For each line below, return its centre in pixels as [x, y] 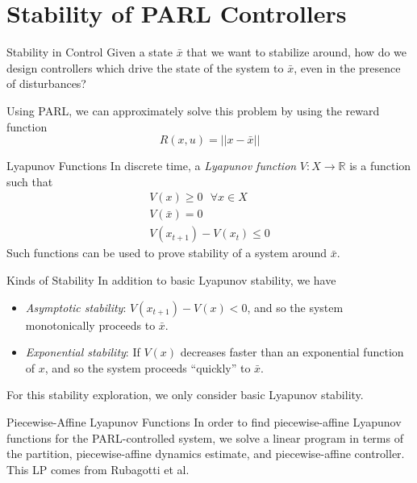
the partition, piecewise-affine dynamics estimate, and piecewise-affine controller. [206, 454]
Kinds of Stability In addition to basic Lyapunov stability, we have [171, 279]
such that [30, 181]
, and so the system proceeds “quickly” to [148, 367]
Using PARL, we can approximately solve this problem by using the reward [193, 110]
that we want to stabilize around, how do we [297, 52]
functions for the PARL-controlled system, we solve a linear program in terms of [205, 437]
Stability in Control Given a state [90, 52]
